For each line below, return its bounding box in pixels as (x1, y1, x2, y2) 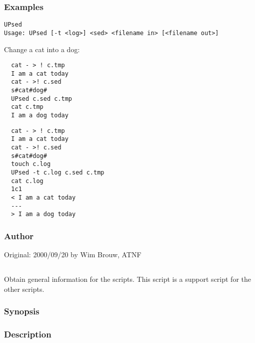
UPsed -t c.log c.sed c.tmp (11, 169, 104, 176)
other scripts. (4, 283, 44, 294)
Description (4, 328, 51, 340)
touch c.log (11, 160, 51, 168)
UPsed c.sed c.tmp (11, 95, 72, 102)
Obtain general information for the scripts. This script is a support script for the (4, 274, 251, 284)
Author (4, 229, 34, 242)
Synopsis (4, 305, 39, 317)
